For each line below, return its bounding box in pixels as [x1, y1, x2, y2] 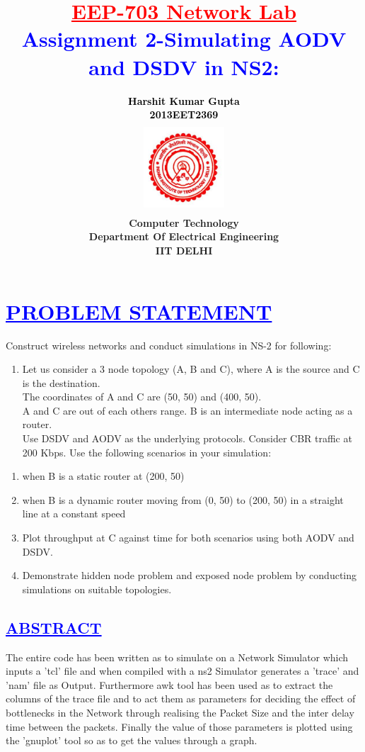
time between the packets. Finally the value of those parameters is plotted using [6, 719, 353, 734]
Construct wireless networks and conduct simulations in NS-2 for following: [6, 337, 332, 352]
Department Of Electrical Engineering [88, 229, 279, 244]
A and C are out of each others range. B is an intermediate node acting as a [22, 403, 353, 417]
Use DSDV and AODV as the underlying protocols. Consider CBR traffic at [22, 431, 352, 446]
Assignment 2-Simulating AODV [21, 24, 347, 53]
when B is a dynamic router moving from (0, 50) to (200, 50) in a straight [22, 492, 344, 507]
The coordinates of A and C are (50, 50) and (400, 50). [22, 389, 262, 404]
